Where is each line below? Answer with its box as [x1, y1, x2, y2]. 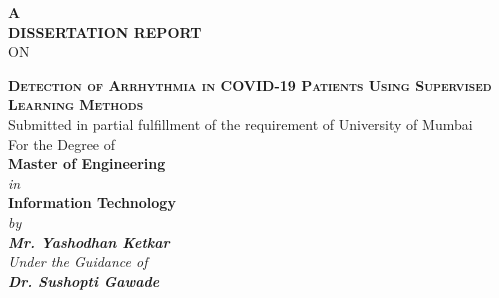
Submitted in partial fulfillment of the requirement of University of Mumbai [8, 113, 473, 134]
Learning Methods [8, 94, 144, 115]
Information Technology [8, 192, 176, 213]
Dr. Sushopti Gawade [8, 270, 160, 291]
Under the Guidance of [8, 251, 148, 272]
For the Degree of [8, 133, 116, 154]
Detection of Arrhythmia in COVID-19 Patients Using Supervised [8, 74, 492, 95]
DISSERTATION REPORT [8, 21, 202, 42]
